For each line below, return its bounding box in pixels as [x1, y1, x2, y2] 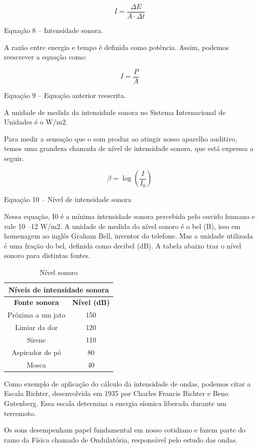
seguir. [4, 152, 24, 163]
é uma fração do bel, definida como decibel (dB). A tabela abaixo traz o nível [4, 240, 242, 250]
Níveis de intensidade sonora [8, 284, 109, 294]
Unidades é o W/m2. [4, 116, 68, 127]
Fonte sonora [13, 297, 59, 307]
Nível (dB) [72, 297, 110, 307]
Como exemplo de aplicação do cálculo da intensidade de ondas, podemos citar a [4, 378, 251, 388]
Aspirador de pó [11, 346, 61, 357]
